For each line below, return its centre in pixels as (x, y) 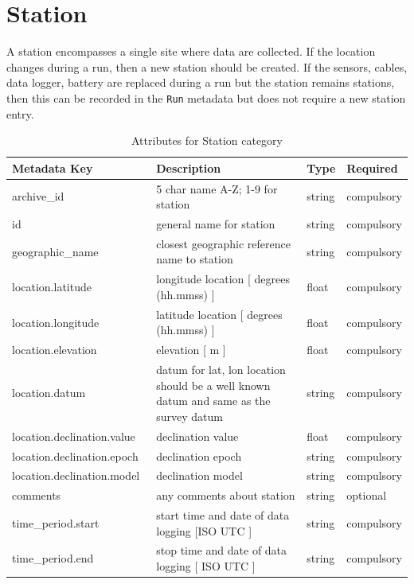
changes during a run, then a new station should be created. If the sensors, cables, (207, 66)
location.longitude (56, 322)
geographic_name (55, 251)
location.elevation (55, 350)
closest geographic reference (223, 243)
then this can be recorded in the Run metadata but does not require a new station (206, 97)
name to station (195, 259)
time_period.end (53, 558)
